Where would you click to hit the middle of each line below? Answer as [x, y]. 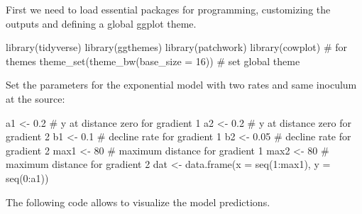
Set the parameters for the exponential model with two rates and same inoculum [181, 85]
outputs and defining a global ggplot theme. [101, 23]
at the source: [35, 98]
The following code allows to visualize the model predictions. [138, 202]
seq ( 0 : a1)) [27, 178]
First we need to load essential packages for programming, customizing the [168, 9]
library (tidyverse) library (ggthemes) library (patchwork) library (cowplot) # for [176, 47]
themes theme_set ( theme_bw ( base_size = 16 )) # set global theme [153, 61]
